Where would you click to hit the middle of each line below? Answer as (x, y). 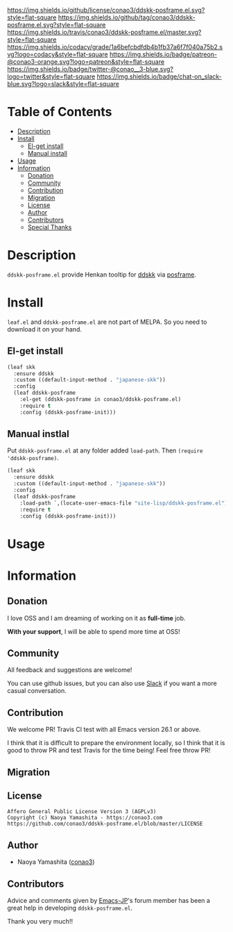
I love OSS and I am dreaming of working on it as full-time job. (96, 618)
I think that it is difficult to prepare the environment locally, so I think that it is (116, 743)
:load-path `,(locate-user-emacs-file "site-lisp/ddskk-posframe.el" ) (124, 503)
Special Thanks (50, 227)
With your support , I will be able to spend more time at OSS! (94, 631)
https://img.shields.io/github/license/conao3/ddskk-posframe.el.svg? (106, 10)
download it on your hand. (44, 329)
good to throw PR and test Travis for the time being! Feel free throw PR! (109, 751)
